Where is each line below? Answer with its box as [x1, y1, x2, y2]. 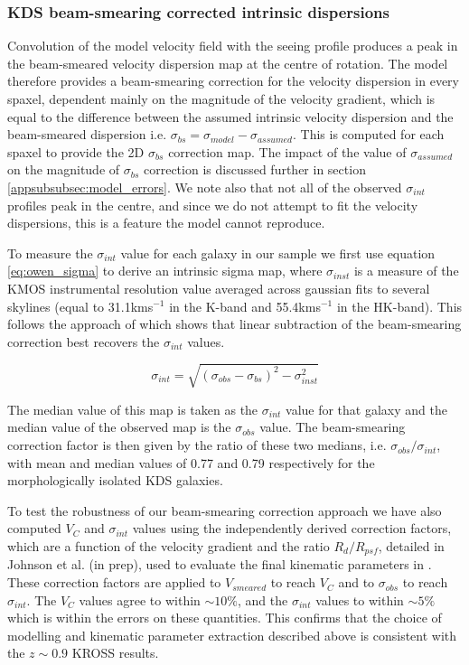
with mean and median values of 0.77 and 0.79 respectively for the [7, 453, 375, 472]
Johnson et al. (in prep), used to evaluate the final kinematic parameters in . [7, 555, 432, 574]
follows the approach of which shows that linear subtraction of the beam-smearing [7, 314, 462, 333]
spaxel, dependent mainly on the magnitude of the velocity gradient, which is [7, 89, 436, 108]
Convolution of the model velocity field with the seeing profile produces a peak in [7, 36, 458, 55]
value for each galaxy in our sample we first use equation [120, 243, 436, 262]
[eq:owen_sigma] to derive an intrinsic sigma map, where [7, 261, 323, 280]
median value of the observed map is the [7, 417, 231, 436]
